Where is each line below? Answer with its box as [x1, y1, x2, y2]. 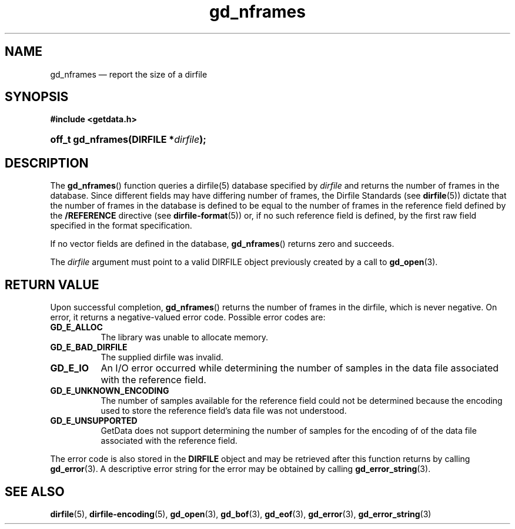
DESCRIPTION [5, 155, 89, 170]
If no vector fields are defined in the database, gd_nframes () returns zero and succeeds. [50, 239, 394, 249]
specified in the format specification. [50, 220, 192, 231]
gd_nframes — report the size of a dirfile [50, 69, 208, 79]
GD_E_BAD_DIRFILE [50, 342, 128, 353]
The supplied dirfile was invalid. [101, 352, 223, 363]
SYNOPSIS [5, 89, 69, 105]
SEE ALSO [5, 484, 65, 499]
